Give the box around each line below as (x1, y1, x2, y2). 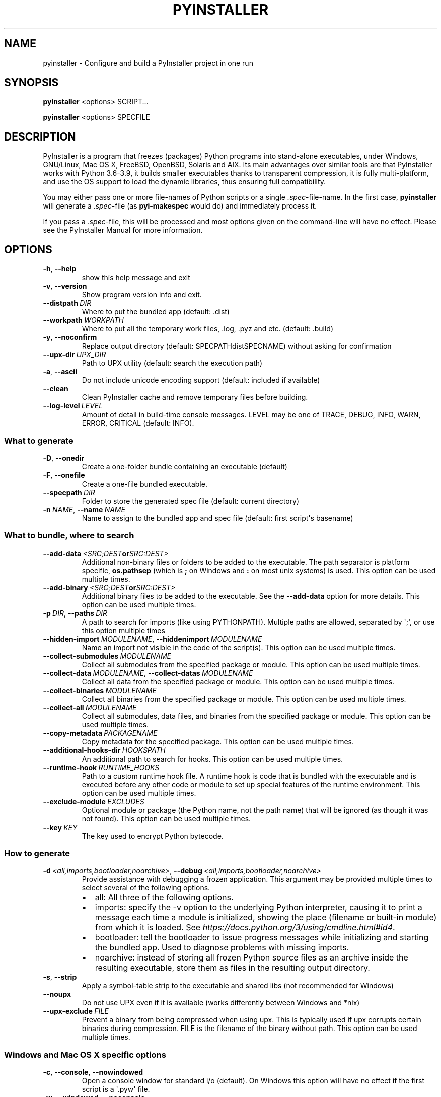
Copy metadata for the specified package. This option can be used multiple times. (82, 737, 354, 746)
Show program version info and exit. (82, 290, 202, 299)
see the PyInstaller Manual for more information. (43, 226, 203, 235)
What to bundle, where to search (4, 530, 134, 541)
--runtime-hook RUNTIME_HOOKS (43, 763, 160, 772)
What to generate (4, 435, 73, 446)
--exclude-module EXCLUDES (43, 797, 144, 806)
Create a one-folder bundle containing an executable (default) (82, 462, 287, 471)
